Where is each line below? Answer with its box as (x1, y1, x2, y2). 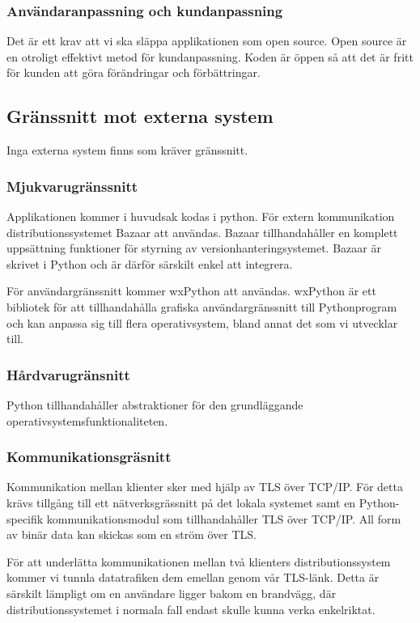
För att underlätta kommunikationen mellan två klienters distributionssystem (6, 553, 391, 570)
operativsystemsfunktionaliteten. (6, 412, 168, 429)
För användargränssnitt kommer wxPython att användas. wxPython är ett (6, 282, 376, 299)
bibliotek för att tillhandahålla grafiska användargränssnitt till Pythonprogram (6, 298, 397, 315)
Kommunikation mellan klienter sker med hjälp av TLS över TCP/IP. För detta (6, 478, 403, 495)
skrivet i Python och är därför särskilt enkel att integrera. (6, 255, 293, 272)
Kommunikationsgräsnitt (6, 447, 172, 467)
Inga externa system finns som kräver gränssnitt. (6, 142, 248, 159)
